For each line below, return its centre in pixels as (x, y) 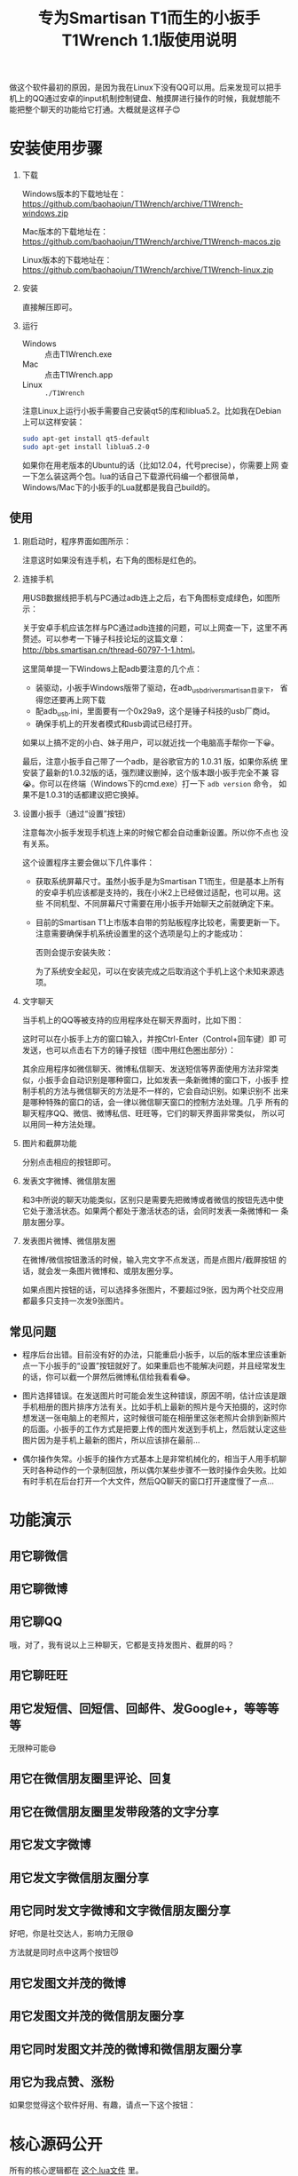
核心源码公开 (56, 2144)
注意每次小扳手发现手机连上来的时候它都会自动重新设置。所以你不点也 (150, 833)
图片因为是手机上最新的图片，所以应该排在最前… (111, 1440)
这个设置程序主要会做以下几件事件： (88, 863)
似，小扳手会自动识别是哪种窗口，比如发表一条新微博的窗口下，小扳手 (150, 1080)
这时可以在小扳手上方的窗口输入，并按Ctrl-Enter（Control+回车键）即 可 (154, 1039)
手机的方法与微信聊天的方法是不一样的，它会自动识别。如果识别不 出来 (159, 1091)
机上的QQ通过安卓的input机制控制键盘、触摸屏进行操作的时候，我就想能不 (145, 99)
